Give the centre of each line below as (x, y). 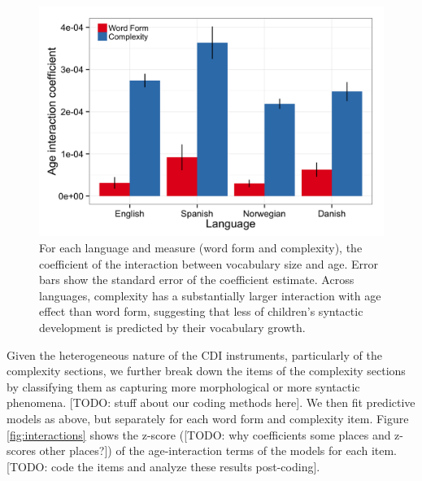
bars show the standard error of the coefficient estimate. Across (197, 280)
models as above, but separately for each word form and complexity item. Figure (208, 418)
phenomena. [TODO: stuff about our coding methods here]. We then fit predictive (211, 402)
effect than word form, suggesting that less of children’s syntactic (201, 311)
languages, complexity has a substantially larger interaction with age (210, 295)
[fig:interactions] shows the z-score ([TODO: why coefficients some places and (199, 434)
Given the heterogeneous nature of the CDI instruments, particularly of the (194, 354)
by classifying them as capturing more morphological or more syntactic (183, 386)
